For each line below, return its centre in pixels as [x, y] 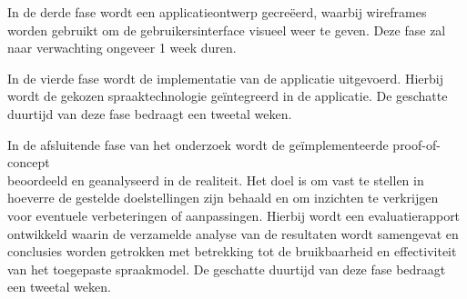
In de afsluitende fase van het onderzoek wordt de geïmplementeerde [198, 144]
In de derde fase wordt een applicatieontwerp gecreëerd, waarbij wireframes [217, 12]
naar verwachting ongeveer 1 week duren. [122, 48]
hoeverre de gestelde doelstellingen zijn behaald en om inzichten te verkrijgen [223, 198]
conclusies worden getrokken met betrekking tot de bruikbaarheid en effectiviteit [232, 251]
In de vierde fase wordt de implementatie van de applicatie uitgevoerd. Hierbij [225, 78]
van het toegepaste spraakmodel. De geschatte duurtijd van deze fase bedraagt [227, 269]
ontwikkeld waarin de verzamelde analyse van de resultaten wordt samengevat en [233, 233]
